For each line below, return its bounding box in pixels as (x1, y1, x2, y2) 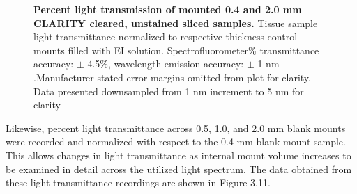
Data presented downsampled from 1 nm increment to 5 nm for (33, 83, 304, 98)
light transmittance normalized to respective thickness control (33, 29, 298, 44)
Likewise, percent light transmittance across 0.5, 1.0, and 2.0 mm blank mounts (6, 120, 346, 135)
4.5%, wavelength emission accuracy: (87, 56, 244, 71)
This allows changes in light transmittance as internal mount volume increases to (6, 147, 351, 162)
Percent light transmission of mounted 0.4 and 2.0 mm (33, 2, 302, 16)
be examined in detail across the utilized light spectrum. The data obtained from (6, 161, 352, 176)
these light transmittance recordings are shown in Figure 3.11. (6, 175, 271, 190)
